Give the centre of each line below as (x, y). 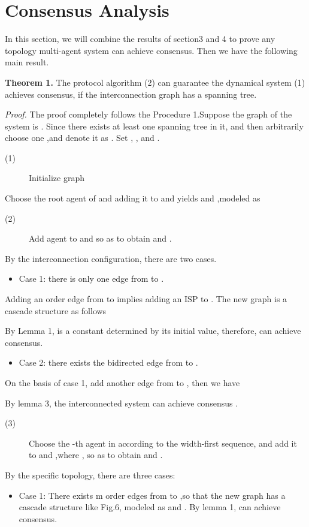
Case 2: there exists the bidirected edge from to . (108, 362)
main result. (27, 62)
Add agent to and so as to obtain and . (100, 238)
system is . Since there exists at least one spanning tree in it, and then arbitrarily (154, 126)
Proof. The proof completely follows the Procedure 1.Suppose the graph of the (149, 114)
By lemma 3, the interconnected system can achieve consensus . (122, 403)
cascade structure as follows (56, 310)
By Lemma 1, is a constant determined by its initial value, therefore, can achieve (153, 331)
